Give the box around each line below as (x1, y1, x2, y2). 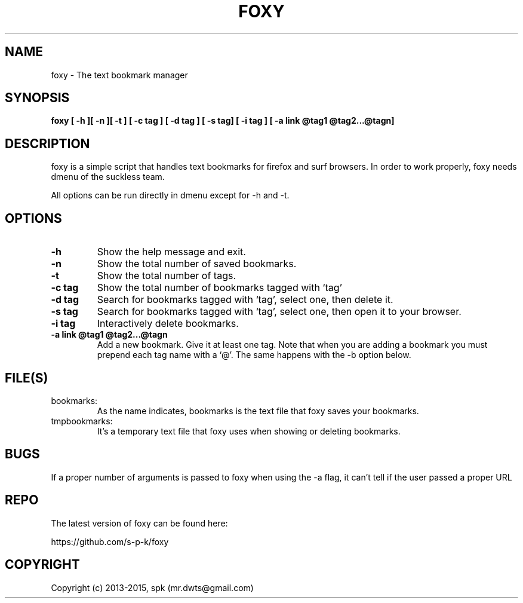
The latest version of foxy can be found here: (51, 518, 228, 528)
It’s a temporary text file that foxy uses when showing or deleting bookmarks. (97, 426, 401, 436)
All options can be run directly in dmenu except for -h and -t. (51, 190, 290, 201)
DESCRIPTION (5, 136, 90, 151)
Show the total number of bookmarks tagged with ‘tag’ (97, 281, 342, 294)
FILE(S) (5, 370, 48, 385)
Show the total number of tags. (97, 270, 236, 282)
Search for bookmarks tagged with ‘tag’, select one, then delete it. (97, 293, 393, 306)
